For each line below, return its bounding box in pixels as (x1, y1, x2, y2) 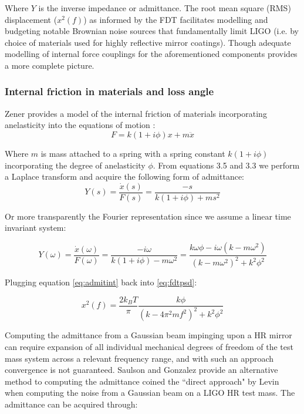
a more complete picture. (5, 59, 94, 71)
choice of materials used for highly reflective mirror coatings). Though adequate (5, 36, 291, 48)
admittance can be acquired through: (5, 398, 138, 410)
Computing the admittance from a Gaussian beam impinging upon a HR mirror (5, 329, 292, 341)
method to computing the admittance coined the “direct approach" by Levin (5, 375, 279, 387)
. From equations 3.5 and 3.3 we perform (153, 159, 300, 171)
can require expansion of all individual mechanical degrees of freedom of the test (5, 340, 293, 352)
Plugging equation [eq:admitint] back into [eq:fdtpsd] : (5, 276, 197, 288)
